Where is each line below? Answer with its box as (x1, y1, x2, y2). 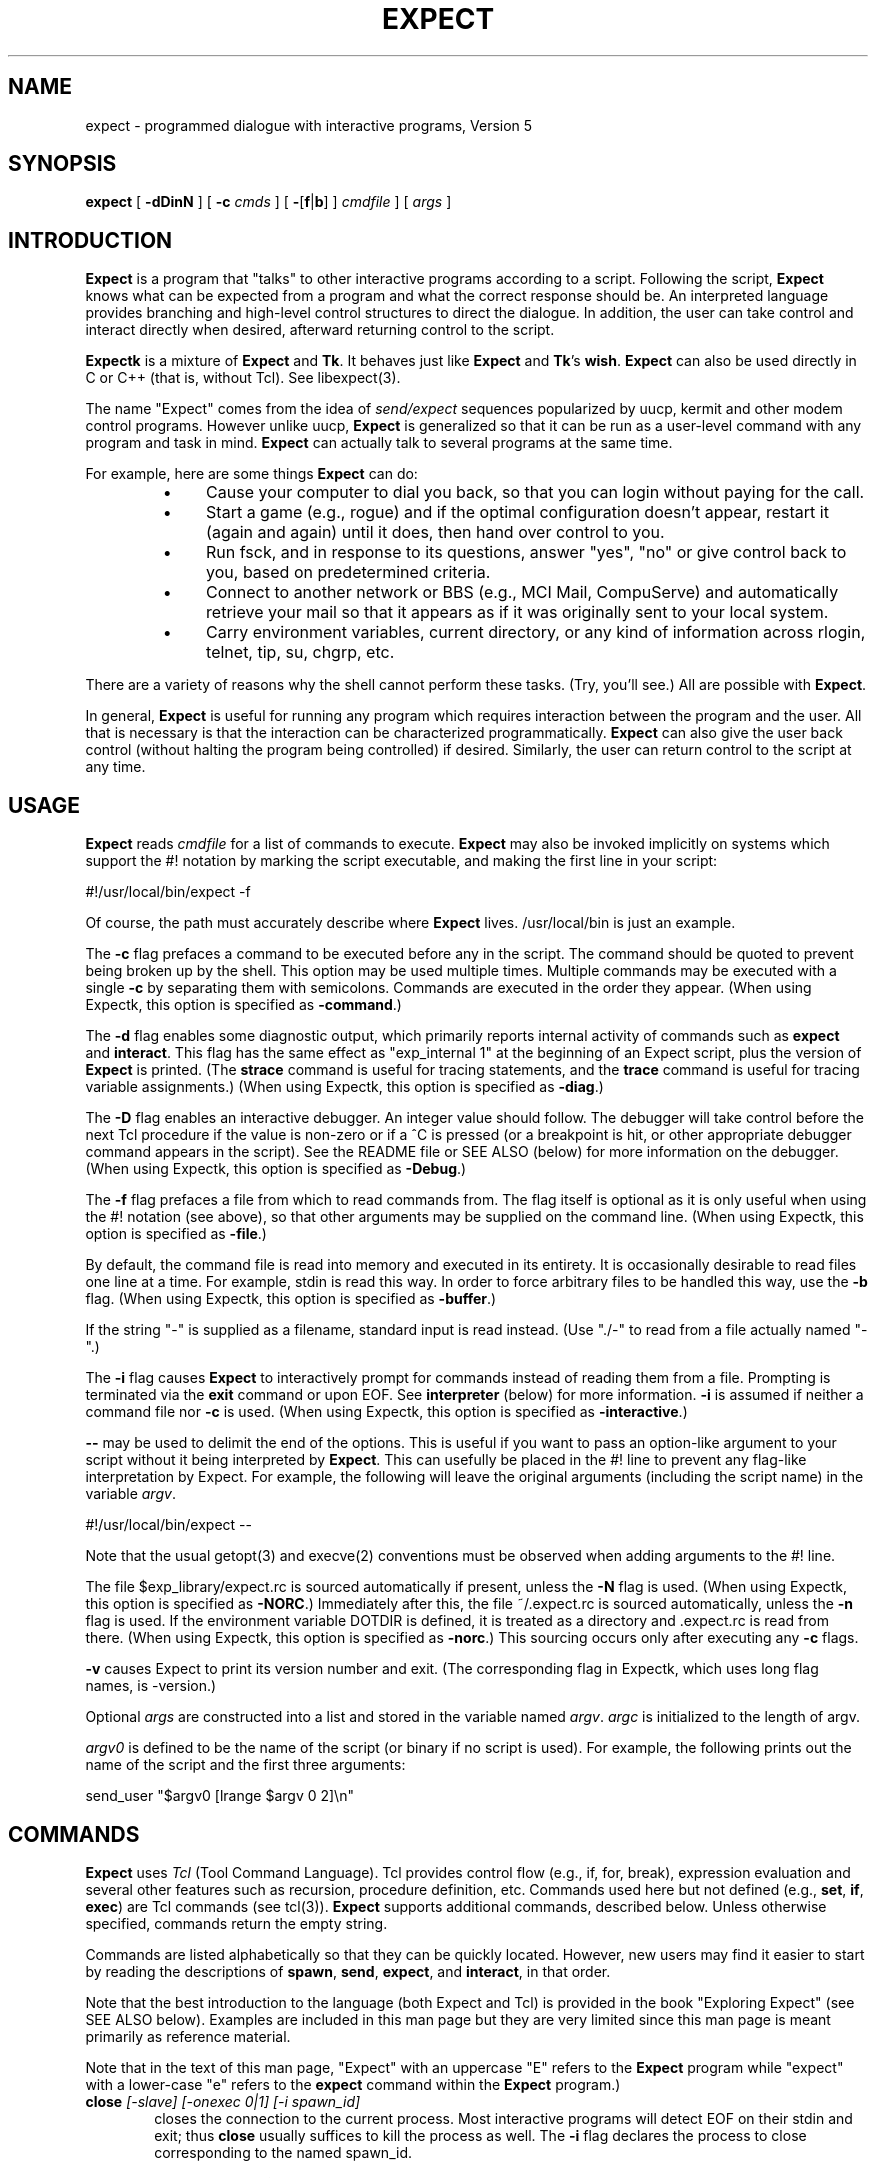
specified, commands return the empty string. (85, 1914, 388, 1932)
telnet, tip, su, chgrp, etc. (206, 642, 395, 663)
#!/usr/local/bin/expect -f (85, 883, 251, 901)
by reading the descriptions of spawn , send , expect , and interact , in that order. (85, 1962, 611, 1980)
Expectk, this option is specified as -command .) (85, 996, 402, 1014)
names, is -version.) (85, 1677, 217, 1695)
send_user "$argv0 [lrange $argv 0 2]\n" (85, 1787, 354, 1805)
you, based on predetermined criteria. (206, 562, 491, 583)
